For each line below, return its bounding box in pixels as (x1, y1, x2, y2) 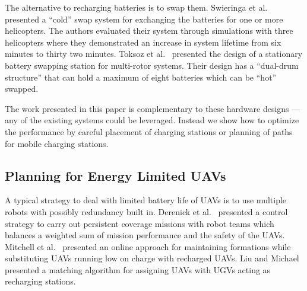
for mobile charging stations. (5, 137, 109, 149)
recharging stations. (5, 275, 76, 287)
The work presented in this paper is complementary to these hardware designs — (5, 102, 300, 114)
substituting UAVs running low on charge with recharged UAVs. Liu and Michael (5, 252, 299, 264)
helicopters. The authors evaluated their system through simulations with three (5, 24, 293, 37)
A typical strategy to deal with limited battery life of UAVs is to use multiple (5, 194, 287, 206)
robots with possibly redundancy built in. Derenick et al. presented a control (5, 205, 288, 218)
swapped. (5, 82, 39, 95)
